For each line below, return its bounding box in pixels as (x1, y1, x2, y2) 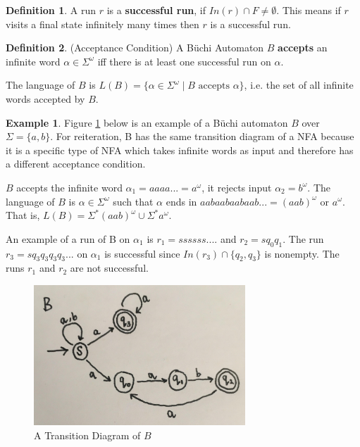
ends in (166, 194, 197, 208)
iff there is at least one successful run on (97, 53, 271, 68)
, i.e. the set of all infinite (244, 77, 354, 92)
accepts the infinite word (16, 180, 123, 194)
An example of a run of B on (6, 231, 130, 246)
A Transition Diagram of (34, 427, 141, 442)
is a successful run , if (106, 3, 206, 17)
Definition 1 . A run (6, 3, 96, 17)
